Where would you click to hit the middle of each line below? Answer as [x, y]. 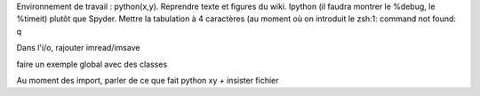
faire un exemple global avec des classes [92, 64]
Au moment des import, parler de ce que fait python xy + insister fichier [148, 80]
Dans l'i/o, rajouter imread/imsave [78, 48]
